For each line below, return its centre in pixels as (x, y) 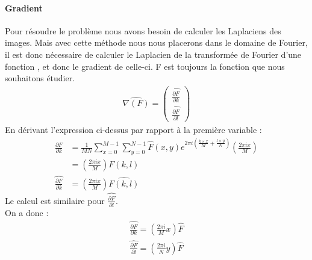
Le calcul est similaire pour (55, 200)
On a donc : (27, 212)
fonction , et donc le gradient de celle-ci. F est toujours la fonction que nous (145, 66)
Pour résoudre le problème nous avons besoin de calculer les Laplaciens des (143, 30)
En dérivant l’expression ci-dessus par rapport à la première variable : (133, 130)
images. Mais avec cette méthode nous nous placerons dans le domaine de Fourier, (156, 42)
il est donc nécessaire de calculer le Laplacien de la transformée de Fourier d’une (153, 54)
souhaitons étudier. (40, 78)
